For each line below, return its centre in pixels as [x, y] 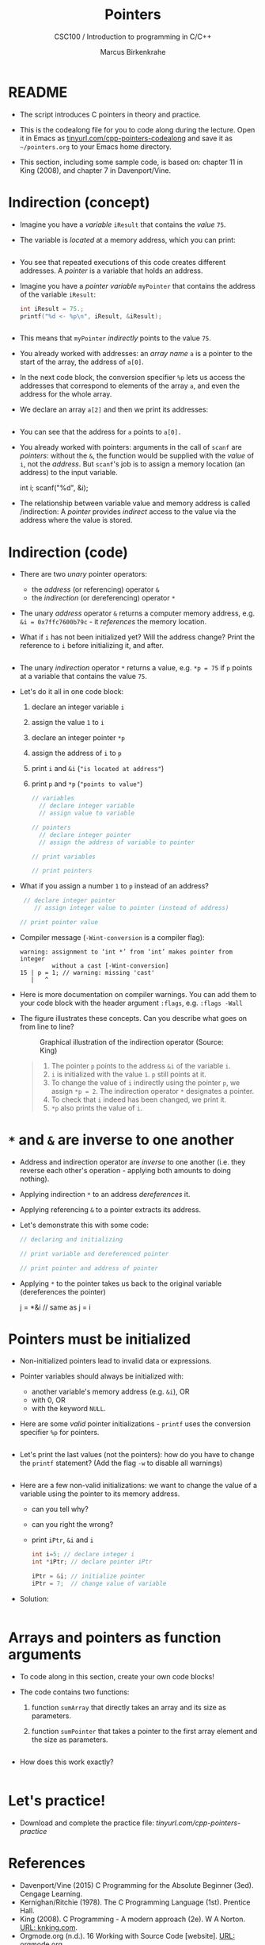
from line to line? [47, 1026]
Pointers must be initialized [100, 1339]
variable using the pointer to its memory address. [100, 1494]
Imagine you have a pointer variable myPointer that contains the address [137, 286]
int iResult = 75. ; [52, 309]
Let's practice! [57, 1801]
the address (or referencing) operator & [95, 589]
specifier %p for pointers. [59, 1433]
